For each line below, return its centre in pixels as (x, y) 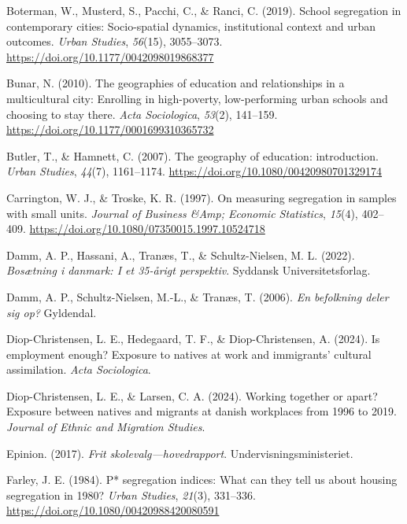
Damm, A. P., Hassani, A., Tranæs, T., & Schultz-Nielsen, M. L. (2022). (181, 255)
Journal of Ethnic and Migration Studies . (106, 427)
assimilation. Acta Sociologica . (79, 369)
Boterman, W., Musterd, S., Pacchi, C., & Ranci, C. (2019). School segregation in (204, 10)
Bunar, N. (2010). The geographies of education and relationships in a (176, 83)
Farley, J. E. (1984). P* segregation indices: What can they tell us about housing (202, 480)
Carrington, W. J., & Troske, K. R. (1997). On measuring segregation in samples (202, 197)
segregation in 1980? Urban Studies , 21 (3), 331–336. (131, 494)
